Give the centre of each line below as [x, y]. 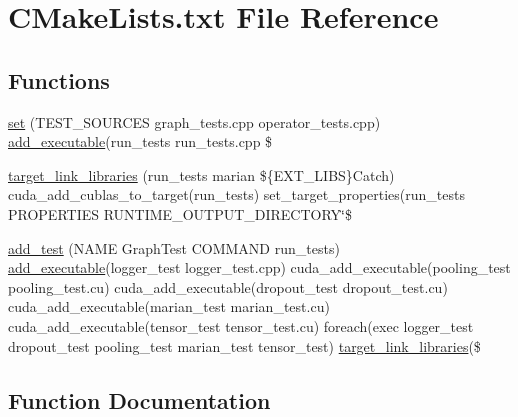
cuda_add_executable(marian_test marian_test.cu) [169, 306]
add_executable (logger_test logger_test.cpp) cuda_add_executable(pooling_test [259, 267]
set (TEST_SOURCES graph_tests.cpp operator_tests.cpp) [194, 121]
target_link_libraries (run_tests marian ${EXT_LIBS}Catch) [201, 174]
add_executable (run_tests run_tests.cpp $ [140, 141]
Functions [59, 79]
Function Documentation [139, 399]
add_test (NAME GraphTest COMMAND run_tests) [174, 247]
